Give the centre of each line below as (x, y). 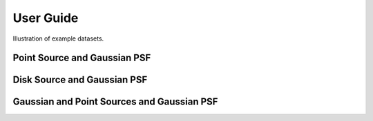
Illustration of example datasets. (58, 38)
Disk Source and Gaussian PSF (80, 80)
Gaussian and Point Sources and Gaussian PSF (115, 102)
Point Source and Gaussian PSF (82, 58)
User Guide (46, 18)
